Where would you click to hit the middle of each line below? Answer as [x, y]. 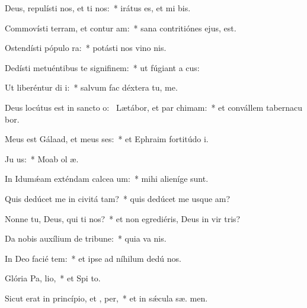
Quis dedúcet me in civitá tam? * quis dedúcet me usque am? [118, 198]
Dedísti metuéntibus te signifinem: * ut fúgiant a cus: [102, 67]
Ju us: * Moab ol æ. [42, 158]
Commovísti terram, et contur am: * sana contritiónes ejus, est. [121, 28]
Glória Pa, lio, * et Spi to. [53, 278]
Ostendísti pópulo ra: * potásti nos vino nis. [86, 48]
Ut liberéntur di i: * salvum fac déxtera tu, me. [91, 87]
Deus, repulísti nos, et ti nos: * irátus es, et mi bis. [98, 8]
